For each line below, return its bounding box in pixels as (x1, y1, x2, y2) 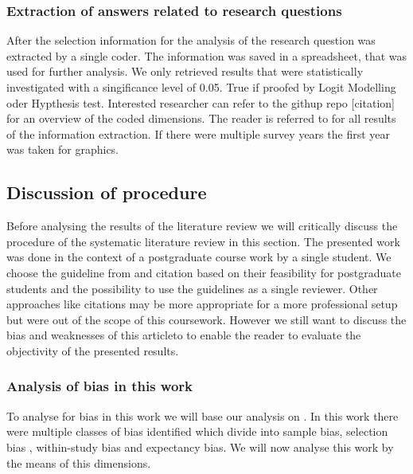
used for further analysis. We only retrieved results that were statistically (6, 63, 364, 80)
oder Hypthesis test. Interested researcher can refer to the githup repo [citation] (6, 94, 395, 111)
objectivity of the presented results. (6, 342, 179, 358)
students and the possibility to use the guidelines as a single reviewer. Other (6, 280, 378, 296)
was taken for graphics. (6, 141, 119, 158)
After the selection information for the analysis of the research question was (6, 32, 376, 49)
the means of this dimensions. (6, 454, 151, 471)
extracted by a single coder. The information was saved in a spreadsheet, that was (6, 47, 407, 64)
